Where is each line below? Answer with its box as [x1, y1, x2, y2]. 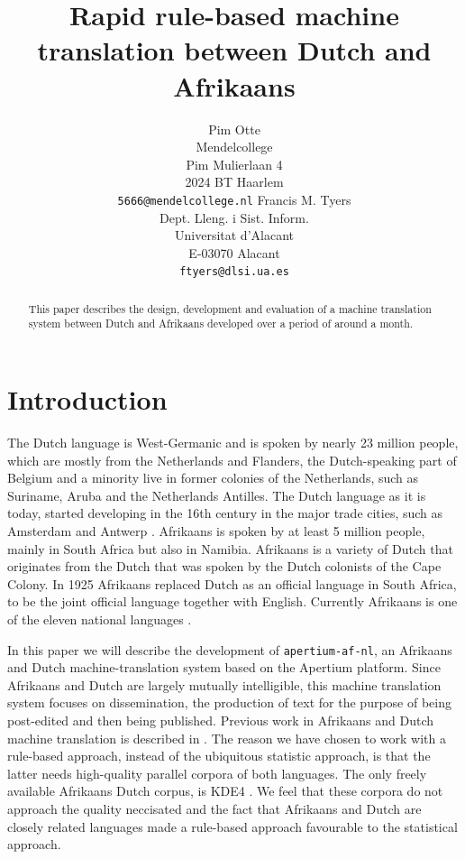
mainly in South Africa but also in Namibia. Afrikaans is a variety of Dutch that [7, 539, 453, 558]
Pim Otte [208, 119, 260, 138]
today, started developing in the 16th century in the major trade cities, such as [7, 503, 443, 522]
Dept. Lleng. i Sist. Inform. [160, 208, 309, 226]
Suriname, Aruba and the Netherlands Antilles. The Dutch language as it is [7, 485, 426, 504]
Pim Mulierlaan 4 [186, 154, 283, 173]
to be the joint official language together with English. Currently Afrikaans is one [7, 592, 458, 611]
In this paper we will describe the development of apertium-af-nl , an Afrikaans [7, 640, 452, 659]
